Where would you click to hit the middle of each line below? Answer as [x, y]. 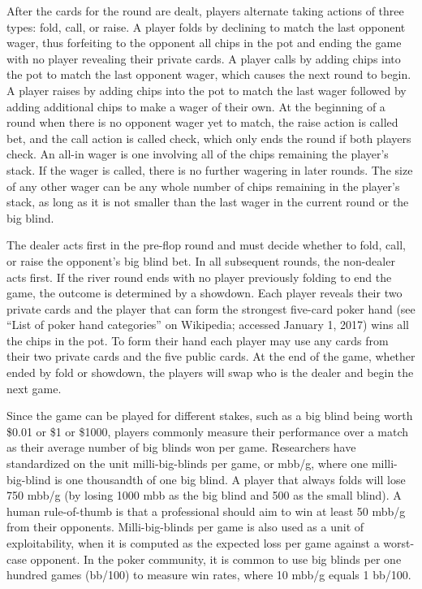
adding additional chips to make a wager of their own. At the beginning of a [196, 106]
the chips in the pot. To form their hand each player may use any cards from [198, 340]
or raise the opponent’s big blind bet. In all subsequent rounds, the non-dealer [201, 260]
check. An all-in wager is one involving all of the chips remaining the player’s [198, 154]
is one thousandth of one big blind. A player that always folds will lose [230, 479]
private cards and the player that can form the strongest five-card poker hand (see [211, 308]
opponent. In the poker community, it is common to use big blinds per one [216, 559]
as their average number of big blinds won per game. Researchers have [181, 447]
